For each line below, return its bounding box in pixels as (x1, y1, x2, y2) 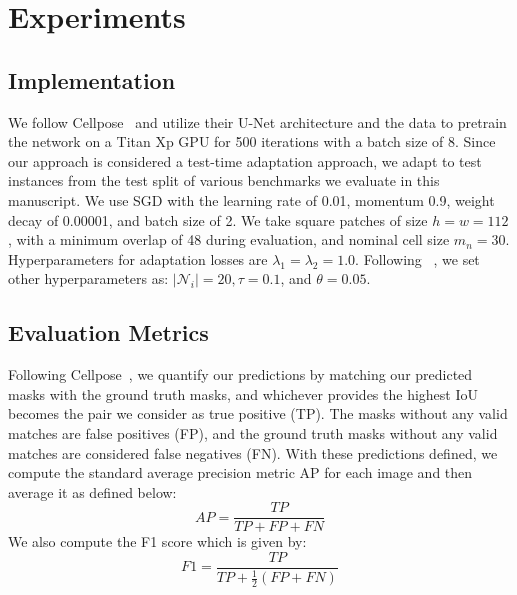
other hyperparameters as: (8, 268, 169, 289)
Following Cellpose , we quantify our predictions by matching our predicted (8, 364, 473, 385)
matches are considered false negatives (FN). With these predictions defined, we (8, 442, 498, 463)
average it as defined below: (8, 481, 177, 502)
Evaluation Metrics (8, 317, 209, 348)
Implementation (8, 64, 176, 95)
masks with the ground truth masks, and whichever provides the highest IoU (8, 383, 479, 404)
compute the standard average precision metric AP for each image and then (8, 462, 473, 483)
